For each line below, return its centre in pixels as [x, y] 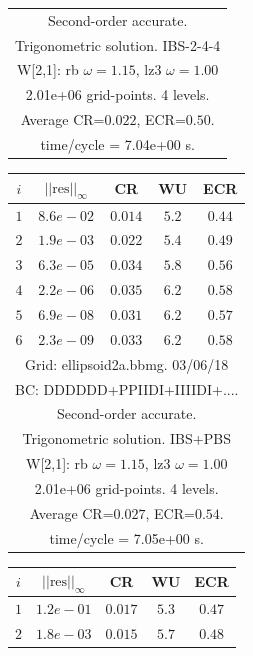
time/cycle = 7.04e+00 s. [117, 143]
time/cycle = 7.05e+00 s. [126, 537]
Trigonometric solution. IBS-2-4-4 [118, 44]
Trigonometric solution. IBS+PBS [126, 438]
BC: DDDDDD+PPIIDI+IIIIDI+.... [127, 388]
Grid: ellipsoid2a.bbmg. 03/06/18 [127, 363]
